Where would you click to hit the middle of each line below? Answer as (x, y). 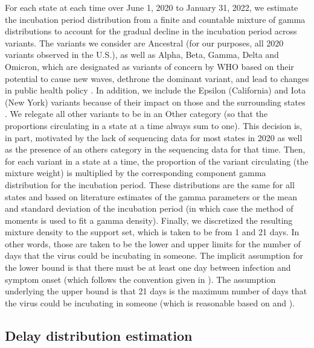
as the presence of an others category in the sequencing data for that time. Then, (155, 149)
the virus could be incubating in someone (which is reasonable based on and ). (150, 302)
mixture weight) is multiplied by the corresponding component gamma (136, 173)
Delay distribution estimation (99, 335)
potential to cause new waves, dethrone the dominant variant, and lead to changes (157, 78)
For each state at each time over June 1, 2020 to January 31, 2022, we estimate (152, 7)
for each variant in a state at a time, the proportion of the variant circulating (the (157, 161)
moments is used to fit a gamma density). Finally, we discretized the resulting (149, 220)
